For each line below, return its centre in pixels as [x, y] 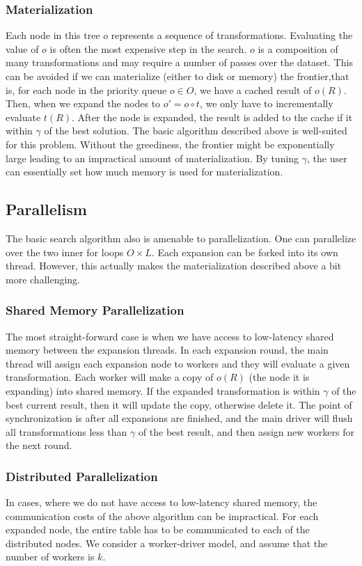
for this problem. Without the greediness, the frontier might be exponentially [170, 144]
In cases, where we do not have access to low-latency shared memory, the [162, 502]
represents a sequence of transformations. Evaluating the [232, 35]
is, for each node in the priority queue [86, 89]
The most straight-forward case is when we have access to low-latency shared [170, 336]
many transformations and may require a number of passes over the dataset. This [179, 62]
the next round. [39, 445]
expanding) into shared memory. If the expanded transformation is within [163, 390]
